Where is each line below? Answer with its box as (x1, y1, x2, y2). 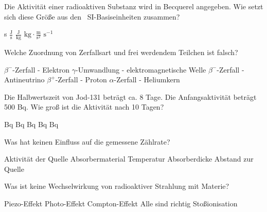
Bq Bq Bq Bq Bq (4, 118, 59, 129)
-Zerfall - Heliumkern (114, 74, 180, 85)
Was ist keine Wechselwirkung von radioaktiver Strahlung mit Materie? (4, 181, 229, 191)
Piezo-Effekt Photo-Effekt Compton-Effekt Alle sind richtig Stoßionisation (4, 198, 238, 208)
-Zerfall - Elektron (12, 64, 70, 75)
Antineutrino (4, 74, 45, 85)
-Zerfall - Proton (55, 74, 107, 85)
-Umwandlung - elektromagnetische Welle (76, 64, 206, 75)
